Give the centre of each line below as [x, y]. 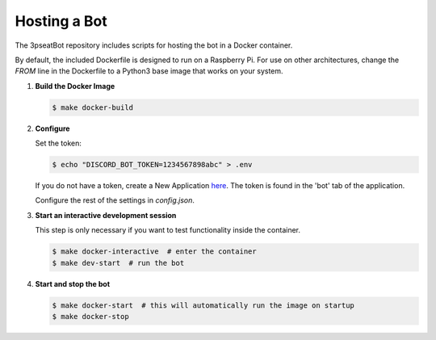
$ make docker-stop [90, 316]
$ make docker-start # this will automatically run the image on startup [203, 305]
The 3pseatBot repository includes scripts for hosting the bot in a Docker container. [154, 45]
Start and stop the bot [73, 283]
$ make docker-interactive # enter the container [155, 252]
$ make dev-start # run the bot [118, 263]
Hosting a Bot [61, 21]
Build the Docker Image [75, 86]
